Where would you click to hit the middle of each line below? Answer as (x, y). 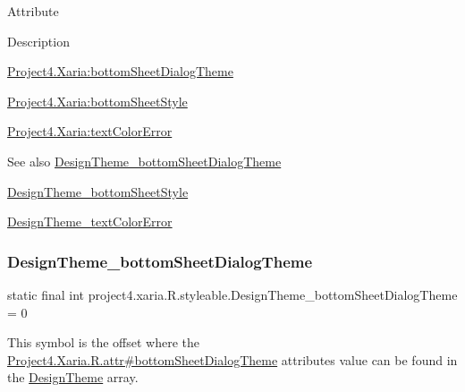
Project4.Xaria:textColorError (90, 131)
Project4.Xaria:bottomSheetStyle (97, 101)
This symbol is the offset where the (103, 342)
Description (38, 41)
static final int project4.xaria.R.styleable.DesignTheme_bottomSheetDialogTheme (232, 294)
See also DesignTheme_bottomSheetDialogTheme (144, 161)
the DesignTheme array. (73, 377)
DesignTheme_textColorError (90, 222)
